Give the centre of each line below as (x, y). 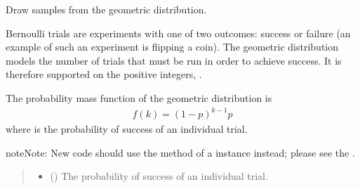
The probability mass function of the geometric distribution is (139, 97)
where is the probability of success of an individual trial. (127, 129)
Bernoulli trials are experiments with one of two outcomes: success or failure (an (178, 33)
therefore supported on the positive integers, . (104, 74)
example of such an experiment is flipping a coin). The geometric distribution (172, 47)
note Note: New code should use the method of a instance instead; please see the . (180, 152)
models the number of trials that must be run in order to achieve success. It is (174, 60)
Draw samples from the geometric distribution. (106, 9)
